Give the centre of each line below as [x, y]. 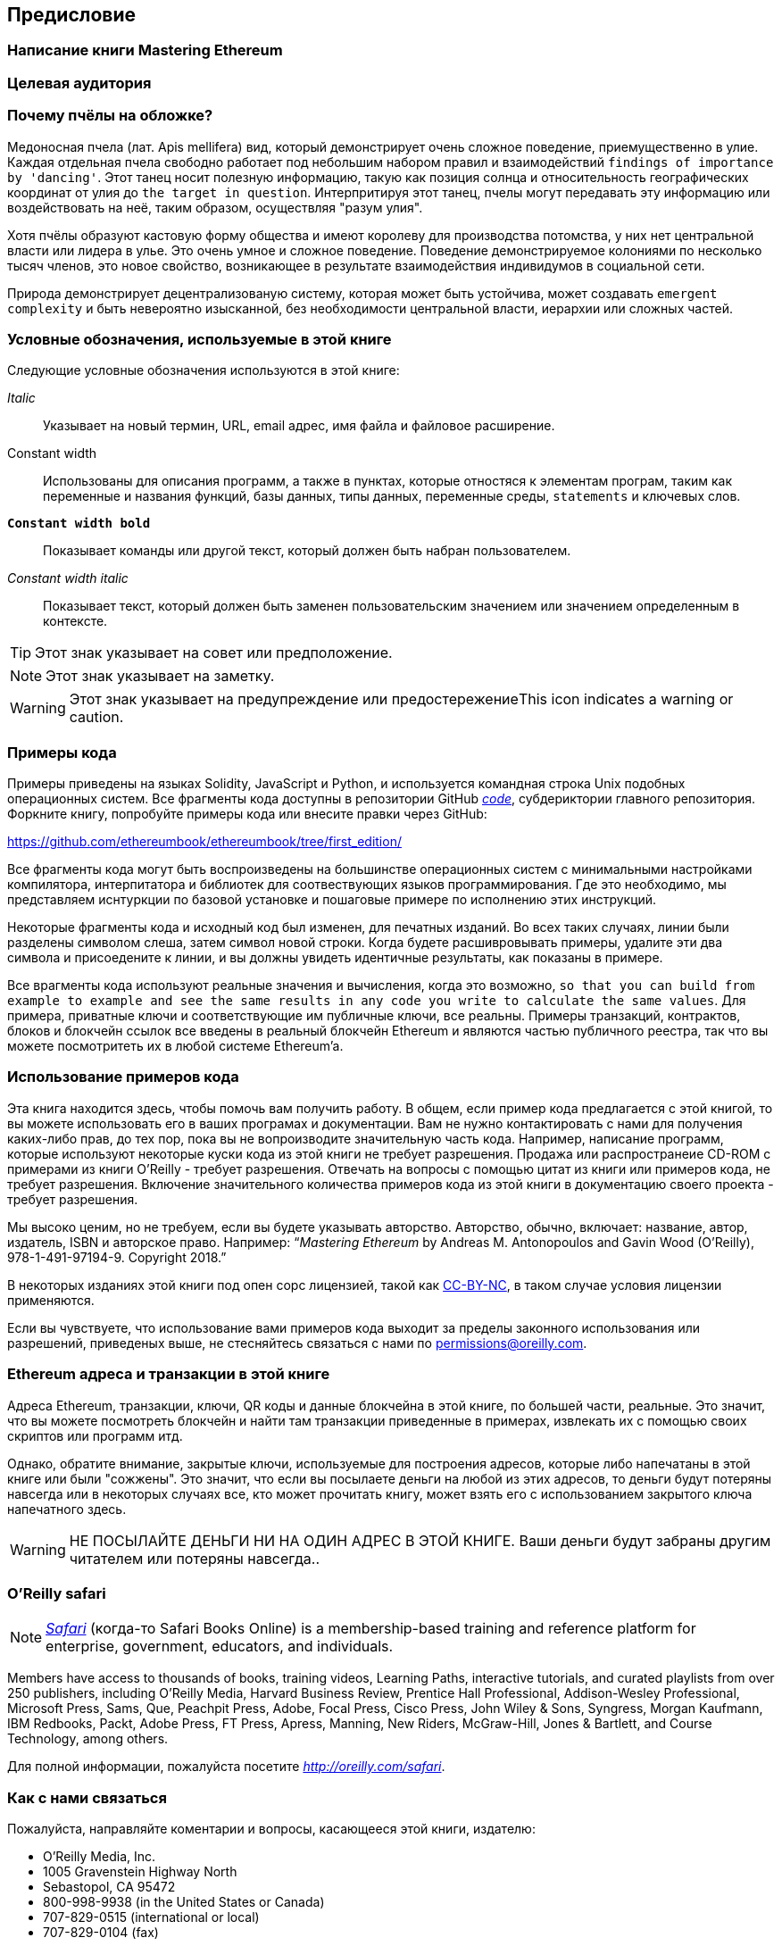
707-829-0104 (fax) [101, 1933]
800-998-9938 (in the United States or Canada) [184, 1902]
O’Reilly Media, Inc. [100, 1857]
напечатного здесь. [67, 1509]
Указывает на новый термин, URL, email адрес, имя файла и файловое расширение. [299, 426]
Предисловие [71, 15]
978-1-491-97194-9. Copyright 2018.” [117, 1257]
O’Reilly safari [57, 1593]
